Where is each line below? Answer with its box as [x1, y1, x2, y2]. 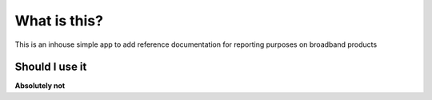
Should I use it [14, 60, 87, 74]
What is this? [14, 12, 104, 29]
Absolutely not [14, 81, 66, 90]
